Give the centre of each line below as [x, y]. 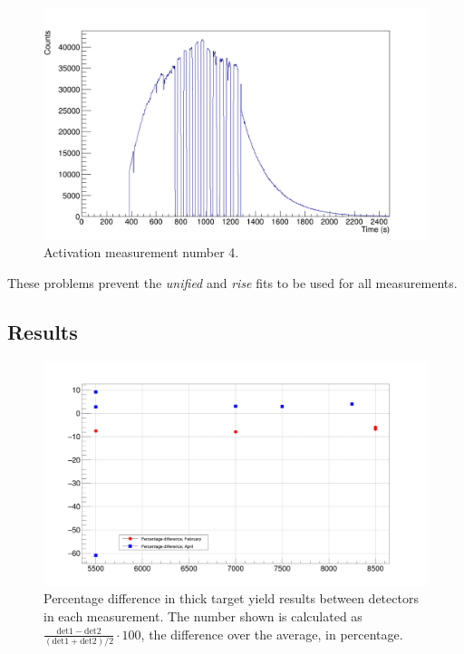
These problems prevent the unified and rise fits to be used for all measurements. [232, 282]
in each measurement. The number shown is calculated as [203, 616]
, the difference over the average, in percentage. [272, 634]
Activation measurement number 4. [141, 252]
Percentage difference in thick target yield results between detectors [231, 598]
